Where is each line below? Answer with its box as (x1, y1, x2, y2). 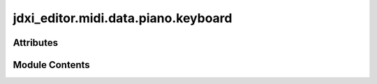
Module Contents (13, 59, 90, 71)
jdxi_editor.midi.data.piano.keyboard (13, 10, 232, 26)
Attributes (13, 37, 59, 49)
